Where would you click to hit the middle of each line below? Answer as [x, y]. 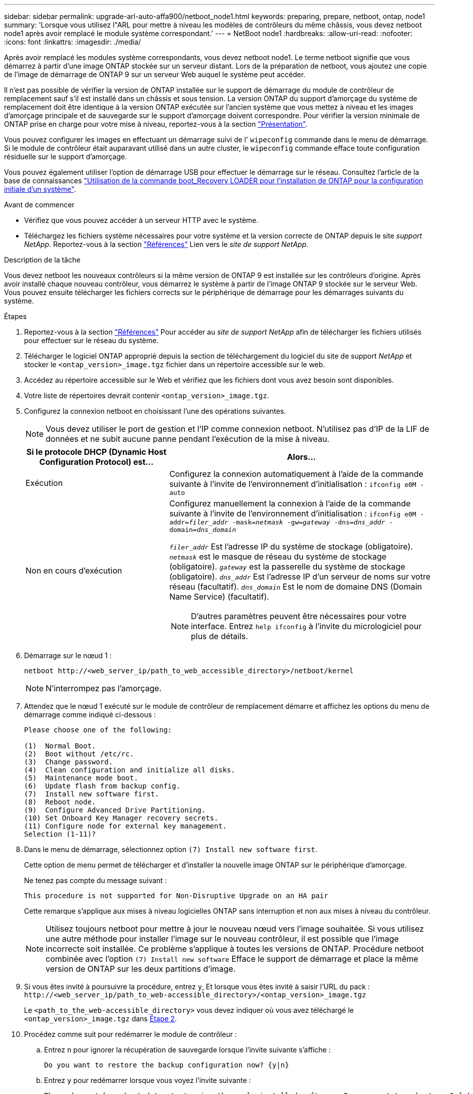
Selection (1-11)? [60, 834]
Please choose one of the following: [98, 730]
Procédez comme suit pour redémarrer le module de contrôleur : [131, 1034]
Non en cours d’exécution [74, 571]
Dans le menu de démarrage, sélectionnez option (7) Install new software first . [171, 849]
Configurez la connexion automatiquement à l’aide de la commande [296, 474]
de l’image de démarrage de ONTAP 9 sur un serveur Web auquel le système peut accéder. [155, 74]
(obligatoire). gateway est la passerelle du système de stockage [287, 567]
